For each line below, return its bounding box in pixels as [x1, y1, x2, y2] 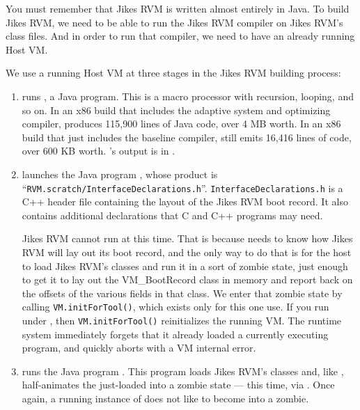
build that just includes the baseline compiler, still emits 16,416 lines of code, [22, 129, 352, 144]
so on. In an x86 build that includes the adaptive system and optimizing [22, 102, 331, 117]
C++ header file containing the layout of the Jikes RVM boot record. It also [22, 194, 348, 209]
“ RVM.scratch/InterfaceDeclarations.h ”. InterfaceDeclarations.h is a [22, 180, 343, 195]
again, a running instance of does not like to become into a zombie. [22, 391, 309, 406]
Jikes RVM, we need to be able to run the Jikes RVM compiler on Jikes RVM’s [6, 15, 343, 29]
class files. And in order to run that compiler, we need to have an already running [6, 29, 355, 43]
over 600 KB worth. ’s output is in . [22, 143, 175, 158]
